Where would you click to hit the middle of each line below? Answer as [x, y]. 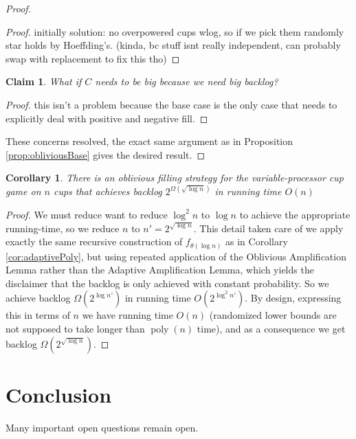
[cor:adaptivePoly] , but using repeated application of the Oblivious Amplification [176, 256]
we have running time [127, 315]
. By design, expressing [293, 298]
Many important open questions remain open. [102, 427]
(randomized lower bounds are [273, 315]
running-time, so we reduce [63, 228]
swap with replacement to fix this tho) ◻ [93, 58]
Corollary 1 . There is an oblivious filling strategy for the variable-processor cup [175, 178]
